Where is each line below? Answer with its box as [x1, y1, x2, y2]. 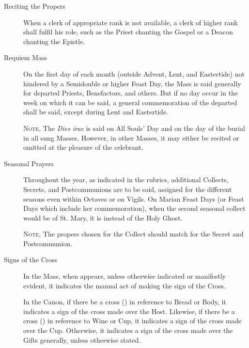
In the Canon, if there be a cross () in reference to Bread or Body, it [23, 297, 226, 307]
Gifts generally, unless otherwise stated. [23, 334, 141, 345]
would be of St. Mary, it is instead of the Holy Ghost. [23, 212, 183, 222]
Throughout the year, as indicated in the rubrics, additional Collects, [23, 174, 229, 185]
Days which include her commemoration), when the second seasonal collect [23, 203, 246, 213]
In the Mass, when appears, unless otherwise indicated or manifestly [23, 271, 226, 281]
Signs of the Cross [4, 254, 58, 265]
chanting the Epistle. [23, 36, 85, 46]
